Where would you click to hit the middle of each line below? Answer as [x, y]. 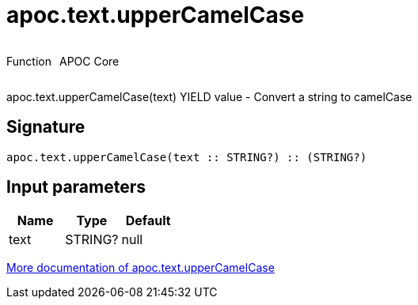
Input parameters [76, 187]
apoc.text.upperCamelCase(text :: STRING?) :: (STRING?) [187, 157]
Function [29, 61]
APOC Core [89, 61]
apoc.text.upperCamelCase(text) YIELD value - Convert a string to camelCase [209, 96]
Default [148, 221]
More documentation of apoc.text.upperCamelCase [141, 268]
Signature [46, 127]
